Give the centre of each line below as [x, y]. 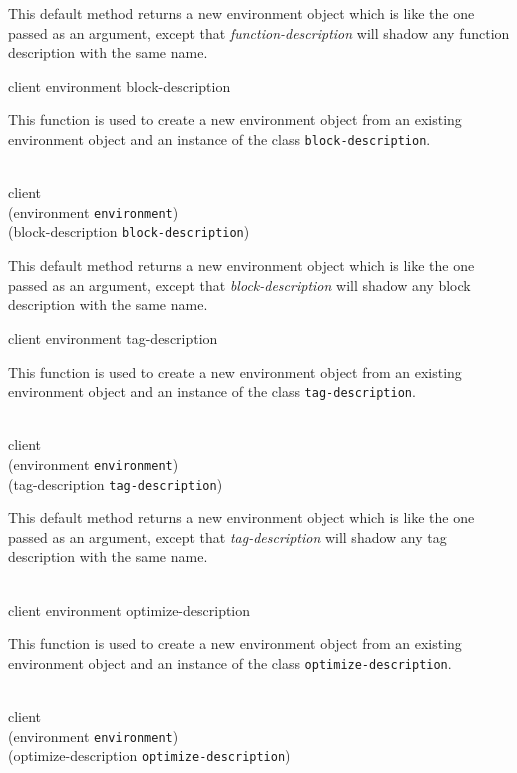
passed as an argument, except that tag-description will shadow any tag [227, 536]
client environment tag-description [113, 337]
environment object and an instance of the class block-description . [219, 138]
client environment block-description [119, 85]
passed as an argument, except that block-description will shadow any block [239, 284]
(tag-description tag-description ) [115, 483]
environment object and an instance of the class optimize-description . [230, 662]
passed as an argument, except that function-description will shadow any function [259, 32]
